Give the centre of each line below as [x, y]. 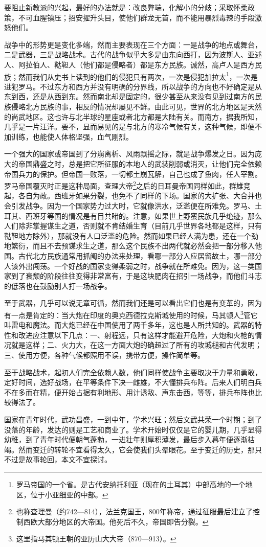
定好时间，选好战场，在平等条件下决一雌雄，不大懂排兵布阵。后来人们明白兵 [133, 382]
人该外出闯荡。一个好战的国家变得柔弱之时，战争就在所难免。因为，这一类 [129, 266]
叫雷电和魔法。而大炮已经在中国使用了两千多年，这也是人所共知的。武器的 [129, 325]
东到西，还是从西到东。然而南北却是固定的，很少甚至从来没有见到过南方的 [129, 96]
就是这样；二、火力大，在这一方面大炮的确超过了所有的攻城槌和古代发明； [136, 345]
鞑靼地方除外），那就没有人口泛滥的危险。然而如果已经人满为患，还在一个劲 [131, 235]
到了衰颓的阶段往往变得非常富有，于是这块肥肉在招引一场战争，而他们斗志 [136, 276]
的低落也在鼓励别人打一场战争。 [58, 286]
